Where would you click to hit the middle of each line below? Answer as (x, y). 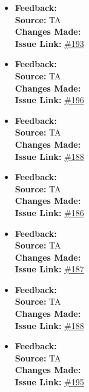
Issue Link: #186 (49, 212)
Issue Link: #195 (49, 382)
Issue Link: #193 (49, 43)
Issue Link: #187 (49, 269)
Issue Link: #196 (49, 100)
